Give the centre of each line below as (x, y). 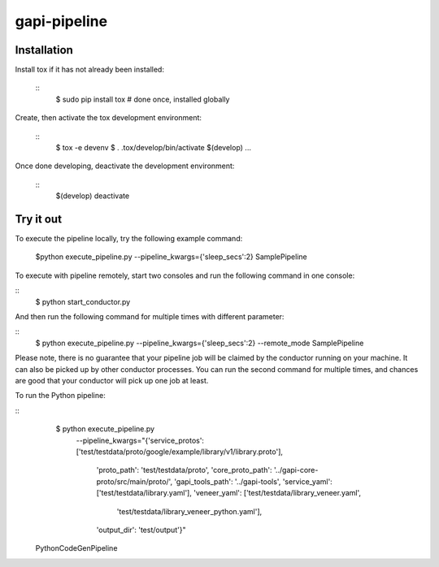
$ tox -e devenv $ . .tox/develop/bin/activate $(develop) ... (154, 148)
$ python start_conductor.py (83, 301)
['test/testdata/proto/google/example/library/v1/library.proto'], (180, 452)
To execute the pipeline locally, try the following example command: (129, 239)
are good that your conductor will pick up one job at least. (112, 381)
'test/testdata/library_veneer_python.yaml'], (189, 511)
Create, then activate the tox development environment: (109, 118)
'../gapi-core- (296, 470)
